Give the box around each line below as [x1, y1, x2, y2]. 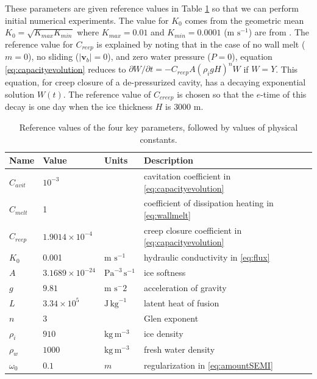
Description [143, 154, 193, 167]
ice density [143, 327, 183, 340]
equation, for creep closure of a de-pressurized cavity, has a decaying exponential [5, 76, 306, 88]
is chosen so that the [177, 87, 254, 100]
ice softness [143, 266, 186, 279]
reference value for [5, 37, 73, 50]
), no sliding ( [27, 50, 79, 63]
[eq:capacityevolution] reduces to [5, 62, 126, 75]
